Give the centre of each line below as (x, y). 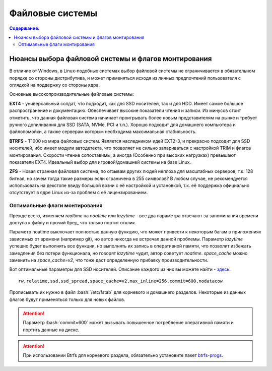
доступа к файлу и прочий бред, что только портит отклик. (73, 223)
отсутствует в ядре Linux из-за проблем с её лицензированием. (79, 193)
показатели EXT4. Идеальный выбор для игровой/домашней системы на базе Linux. (100, 162)
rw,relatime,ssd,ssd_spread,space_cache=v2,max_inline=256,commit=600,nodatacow (121, 281)
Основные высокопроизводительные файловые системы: (72, 94)
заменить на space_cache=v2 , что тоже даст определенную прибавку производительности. (109, 260)
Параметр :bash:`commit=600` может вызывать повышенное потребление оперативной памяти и (128, 323)
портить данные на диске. (51, 330)
